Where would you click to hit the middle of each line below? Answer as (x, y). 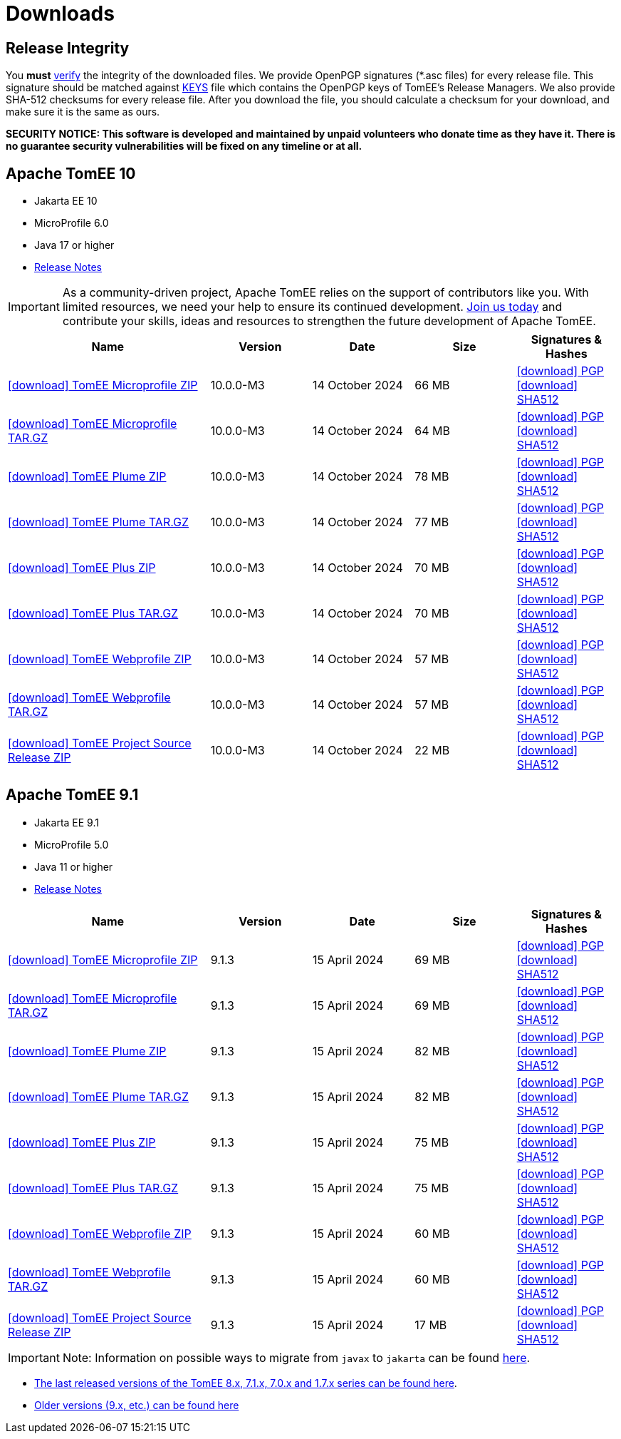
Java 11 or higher (74, 866)
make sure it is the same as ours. (83, 112)
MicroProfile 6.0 (72, 223)
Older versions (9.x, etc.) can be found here (137, 1405)
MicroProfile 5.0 (72, 844)
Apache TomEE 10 (71, 173)
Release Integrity (68, 48)
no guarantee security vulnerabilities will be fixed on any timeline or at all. (184, 146)
